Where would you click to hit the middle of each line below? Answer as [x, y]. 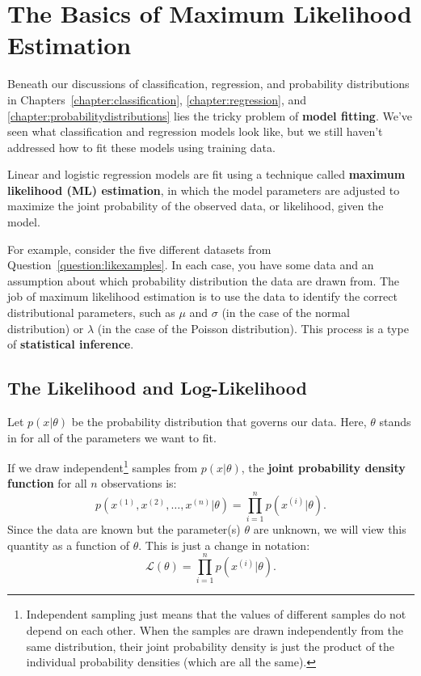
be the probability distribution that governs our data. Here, [219, 422]
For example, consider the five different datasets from [139, 249]
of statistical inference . [71, 344]
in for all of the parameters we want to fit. [112, 437]
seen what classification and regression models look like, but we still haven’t [195, 131]
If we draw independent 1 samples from [103, 466]
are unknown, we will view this [330, 529]
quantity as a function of [68, 545]
